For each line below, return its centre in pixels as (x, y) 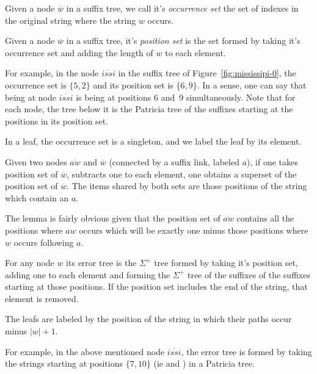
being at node (31, 97)
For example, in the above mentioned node (85, 351)
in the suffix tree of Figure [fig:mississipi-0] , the (207, 73)
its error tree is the (101, 263)
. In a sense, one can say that (252, 85)
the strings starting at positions (64, 363)
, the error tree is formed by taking (246, 351)
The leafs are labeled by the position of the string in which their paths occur (148, 319)
